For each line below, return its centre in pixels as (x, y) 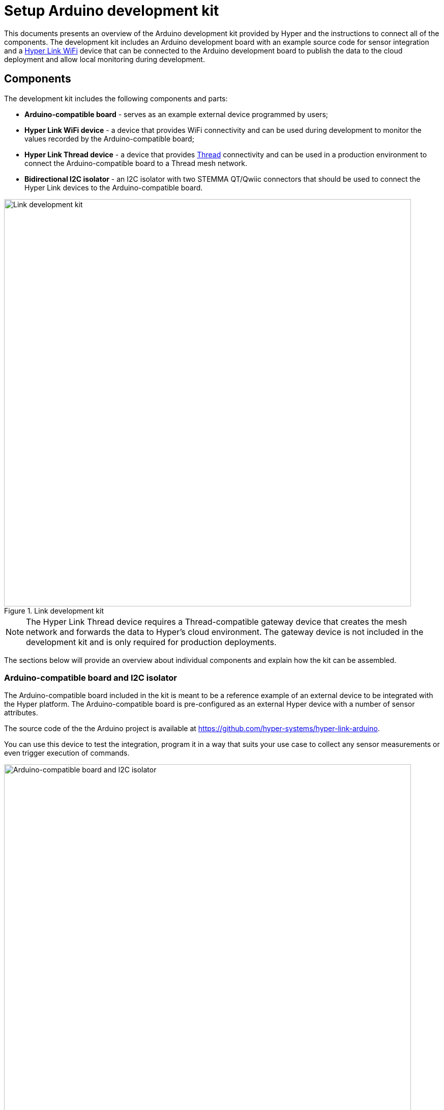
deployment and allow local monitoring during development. (105, 59)
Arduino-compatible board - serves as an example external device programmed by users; (176, 114)
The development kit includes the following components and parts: (116, 98)
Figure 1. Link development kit (54, 610)
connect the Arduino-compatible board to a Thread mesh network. (136, 163)
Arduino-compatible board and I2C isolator (91, 677)
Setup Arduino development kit (112, 11)
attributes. (21, 713)
